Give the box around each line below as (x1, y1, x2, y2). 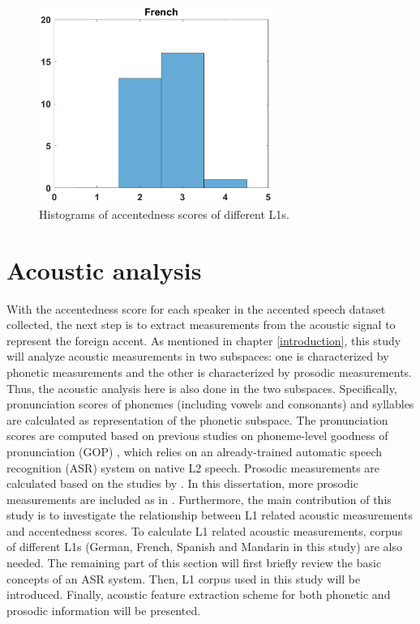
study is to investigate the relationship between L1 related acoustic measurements (6, 506, 413, 524)
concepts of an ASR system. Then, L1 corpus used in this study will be (6, 570, 361, 587)
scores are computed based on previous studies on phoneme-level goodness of (6, 427, 388, 444)
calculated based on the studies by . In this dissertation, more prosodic (6, 475, 358, 492)
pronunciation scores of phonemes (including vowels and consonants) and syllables (6, 395, 414, 412)
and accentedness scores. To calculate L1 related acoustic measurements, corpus (6, 522, 403, 539)
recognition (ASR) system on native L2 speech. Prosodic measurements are (6, 459, 380, 476)
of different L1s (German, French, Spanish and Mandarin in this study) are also (6, 538, 403, 555)
